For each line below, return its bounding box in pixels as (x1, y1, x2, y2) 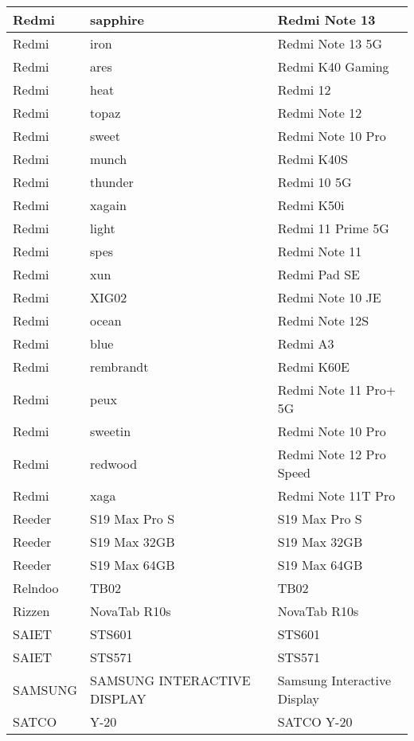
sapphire (90, 10, 145, 29)
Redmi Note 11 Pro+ (277, 380, 396, 399)
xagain (90, 196, 127, 214)
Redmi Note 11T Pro (277, 486, 396, 505)
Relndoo (13, 579, 59, 597)
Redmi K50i (277, 196, 345, 214)
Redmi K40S (277, 150, 348, 168)
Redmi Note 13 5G (277, 34, 383, 53)
